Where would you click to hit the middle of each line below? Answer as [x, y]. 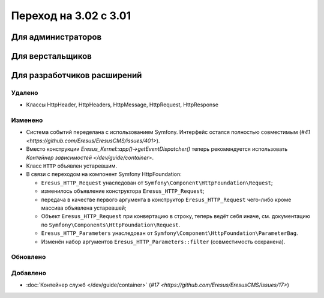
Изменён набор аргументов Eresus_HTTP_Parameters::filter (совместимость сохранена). [163, 242]
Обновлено [28, 257]
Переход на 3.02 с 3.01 [71, 16]
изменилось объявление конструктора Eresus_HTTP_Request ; [123, 191]
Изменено [27, 120]
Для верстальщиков [52, 56]
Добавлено [28, 273]
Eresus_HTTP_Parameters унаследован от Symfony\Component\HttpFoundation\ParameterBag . [169, 233]
